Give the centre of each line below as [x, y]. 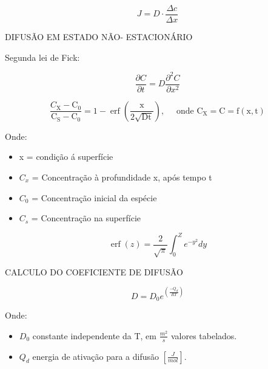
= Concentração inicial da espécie [94, 197]
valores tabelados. [204, 335]
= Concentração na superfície [86, 218]
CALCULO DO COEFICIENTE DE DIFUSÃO [94, 271]
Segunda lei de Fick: [42, 57]
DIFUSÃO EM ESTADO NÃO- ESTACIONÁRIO [99, 37]
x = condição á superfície [66, 157]
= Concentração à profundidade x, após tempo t [122, 177]
